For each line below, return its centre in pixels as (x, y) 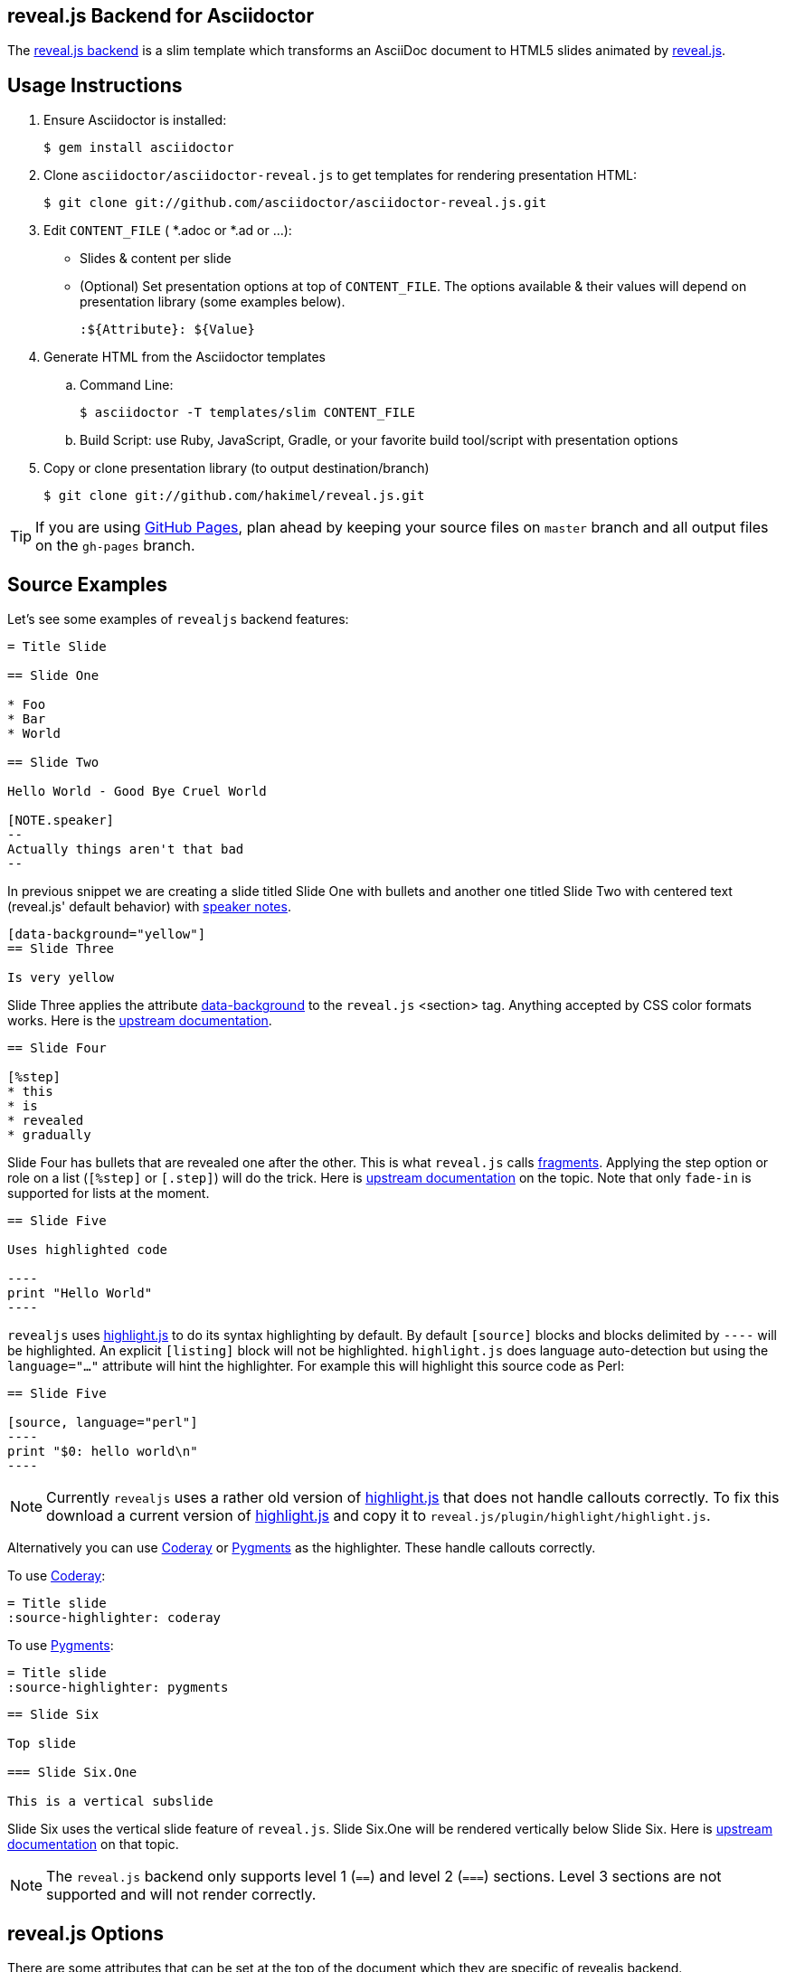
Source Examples (88, 584)
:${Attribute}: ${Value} (167, 330)
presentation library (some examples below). (213, 302)
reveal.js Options (85, 1933)
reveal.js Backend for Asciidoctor (161, 16)
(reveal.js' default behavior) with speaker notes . (149, 907)
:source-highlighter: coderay (114, 1618)
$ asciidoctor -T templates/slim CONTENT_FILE (247, 413)
